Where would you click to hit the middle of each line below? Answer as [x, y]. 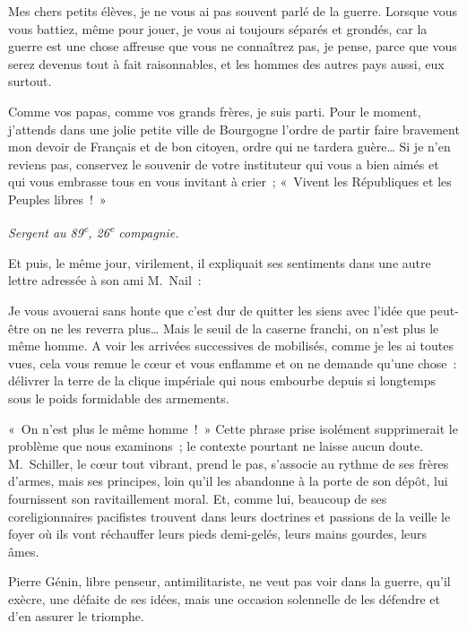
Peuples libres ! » [57, 199]
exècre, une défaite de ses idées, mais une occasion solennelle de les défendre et [224, 598]
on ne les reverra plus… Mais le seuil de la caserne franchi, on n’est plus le [236, 328]
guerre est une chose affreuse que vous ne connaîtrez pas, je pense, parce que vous [233, 46]
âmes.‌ [24, 551]
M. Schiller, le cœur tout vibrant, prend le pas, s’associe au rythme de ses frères [229, 463]
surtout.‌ [30, 81]
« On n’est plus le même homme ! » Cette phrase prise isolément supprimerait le [233, 428]
